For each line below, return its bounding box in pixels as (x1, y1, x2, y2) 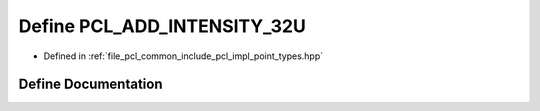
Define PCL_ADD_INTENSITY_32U (18, 15, 307, 37)
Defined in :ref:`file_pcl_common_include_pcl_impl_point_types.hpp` (43, 50, 324, 62)
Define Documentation (18, 76, 163, 93)
